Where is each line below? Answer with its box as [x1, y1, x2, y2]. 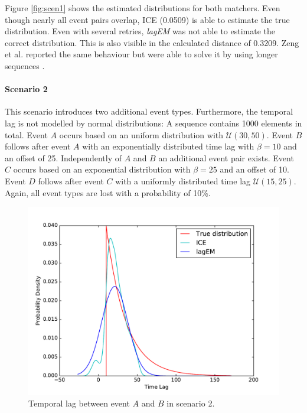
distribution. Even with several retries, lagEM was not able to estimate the [5, 25, 276, 37]
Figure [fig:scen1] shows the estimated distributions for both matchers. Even [5, 2, 280, 14]
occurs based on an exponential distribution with [13, 163, 191, 175]
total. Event [5, 128, 48, 141]
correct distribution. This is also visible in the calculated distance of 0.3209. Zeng [5, 36, 299, 48]
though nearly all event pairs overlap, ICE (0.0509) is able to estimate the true [5, 13, 290, 25]
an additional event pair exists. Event [158, 151, 294, 164]
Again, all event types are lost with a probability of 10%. [5, 186, 211, 199]
